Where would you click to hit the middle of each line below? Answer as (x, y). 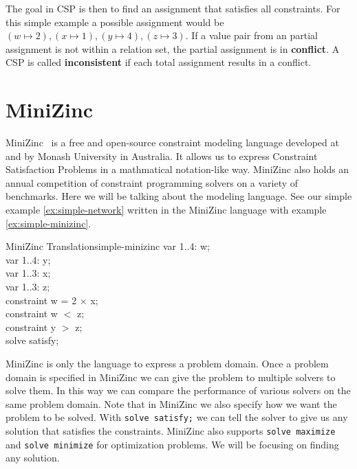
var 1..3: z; (28, 287)
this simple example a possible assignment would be (115, 22)
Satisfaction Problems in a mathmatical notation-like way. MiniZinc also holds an (177, 169)
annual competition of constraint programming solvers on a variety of (152, 182)
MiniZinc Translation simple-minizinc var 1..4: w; (108, 246)
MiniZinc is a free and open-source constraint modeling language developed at (172, 142)
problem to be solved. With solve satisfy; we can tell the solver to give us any (177, 417)
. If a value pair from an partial (251, 35)
